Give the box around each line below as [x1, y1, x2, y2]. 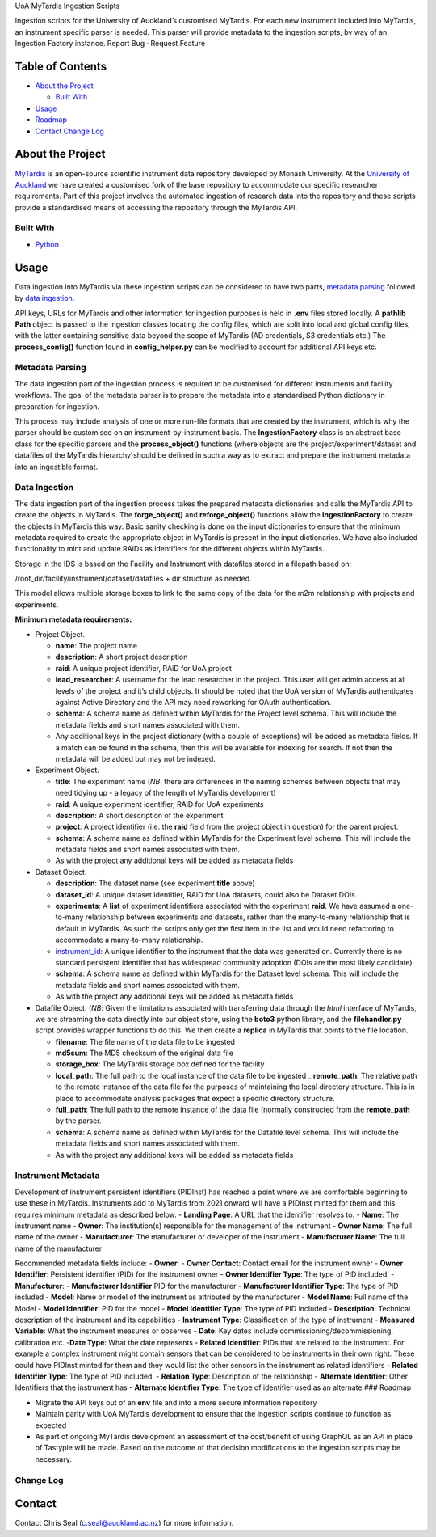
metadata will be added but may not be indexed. [55, 754, 216, 763]
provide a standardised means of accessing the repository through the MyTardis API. [15, 202, 298, 212]
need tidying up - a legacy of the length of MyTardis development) [55, 788, 276, 798]
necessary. [35, 1454, 73, 1463]
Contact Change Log [35, 126, 105, 136]
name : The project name [55, 641, 137, 651]
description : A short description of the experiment [55, 810, 224, 820]
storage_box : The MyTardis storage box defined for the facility [55, 1059, 265, 1069]
